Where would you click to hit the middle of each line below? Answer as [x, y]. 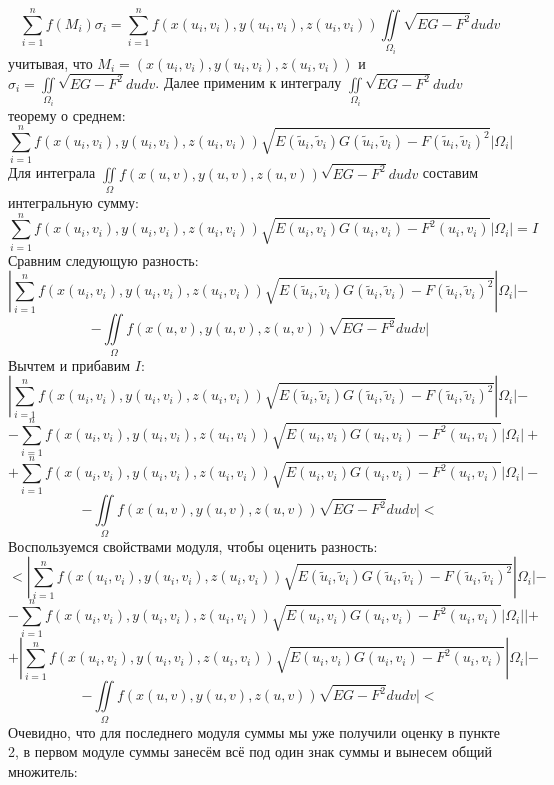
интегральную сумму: [73, 201]
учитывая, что [50, 62]
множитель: [43, 770]
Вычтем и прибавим [69, 364]
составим [450, 172]
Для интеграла [52, 172]
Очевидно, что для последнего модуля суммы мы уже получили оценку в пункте [254, 731]
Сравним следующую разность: [103, 259]
